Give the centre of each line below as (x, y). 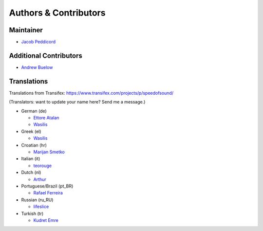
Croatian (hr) (34, 145)
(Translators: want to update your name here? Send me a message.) (77, 102)
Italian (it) (31, 159)
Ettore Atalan (46, 118)
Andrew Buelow (37, 67)
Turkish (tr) (32, 213)
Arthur (40, 179)
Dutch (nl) (31, 172)
